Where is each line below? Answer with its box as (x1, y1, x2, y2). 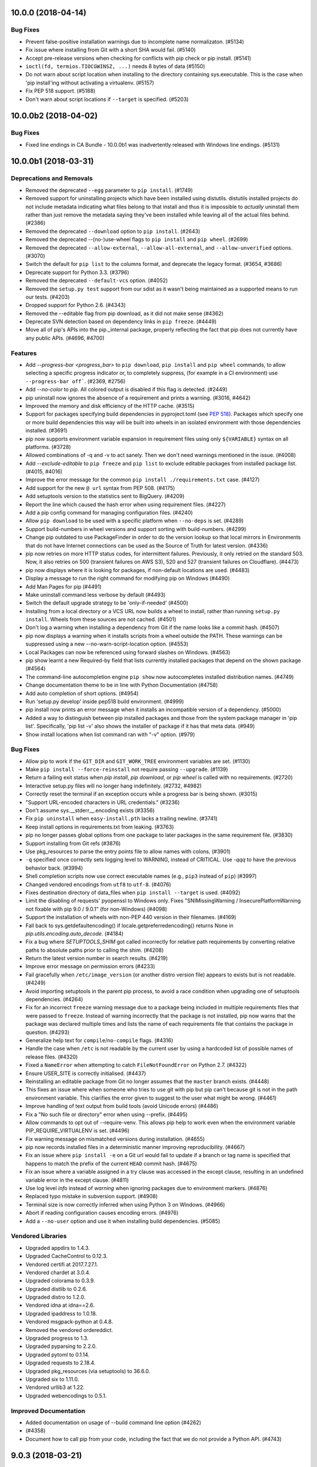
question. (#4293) (25, 1029, 70, 1036)
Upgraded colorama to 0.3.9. (25, 1277, 95, 1285)
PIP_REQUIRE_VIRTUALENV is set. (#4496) (25, 1127, 130, 1134)
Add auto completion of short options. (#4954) (25, 689, 139, 697)
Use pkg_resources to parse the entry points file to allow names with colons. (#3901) (25, 848, 231, 855)
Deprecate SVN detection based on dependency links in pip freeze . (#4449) (25, 318, 217, 325)
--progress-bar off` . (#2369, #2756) (25, 377, 126, 384)
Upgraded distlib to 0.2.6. (25, 1285, 87, 1292)
